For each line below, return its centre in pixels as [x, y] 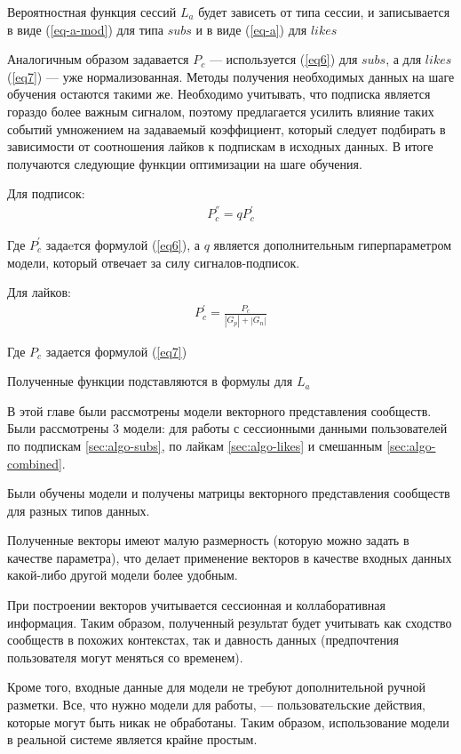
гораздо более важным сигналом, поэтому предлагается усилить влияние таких [221, 111]
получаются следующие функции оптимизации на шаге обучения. [185, 163]
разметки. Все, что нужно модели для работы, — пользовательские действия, [216, 705]
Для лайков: [39, 292]
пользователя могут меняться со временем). [125, 657]
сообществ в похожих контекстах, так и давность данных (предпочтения [203, 640]
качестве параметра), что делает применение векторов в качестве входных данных [230, 557]
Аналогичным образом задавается [98, 59]
